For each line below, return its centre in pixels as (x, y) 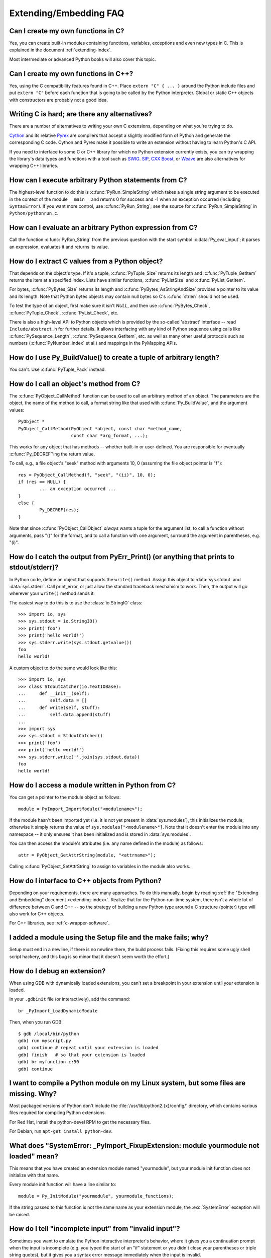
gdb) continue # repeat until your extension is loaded (88, 1048)
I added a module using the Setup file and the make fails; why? (109, 938)
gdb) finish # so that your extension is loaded (82, 1055)
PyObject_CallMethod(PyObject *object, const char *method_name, (100, 428)
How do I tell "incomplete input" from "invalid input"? (95, 1229)
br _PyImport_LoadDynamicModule (58, 1011)
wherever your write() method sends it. (52, 593)
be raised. (20, 1214)
